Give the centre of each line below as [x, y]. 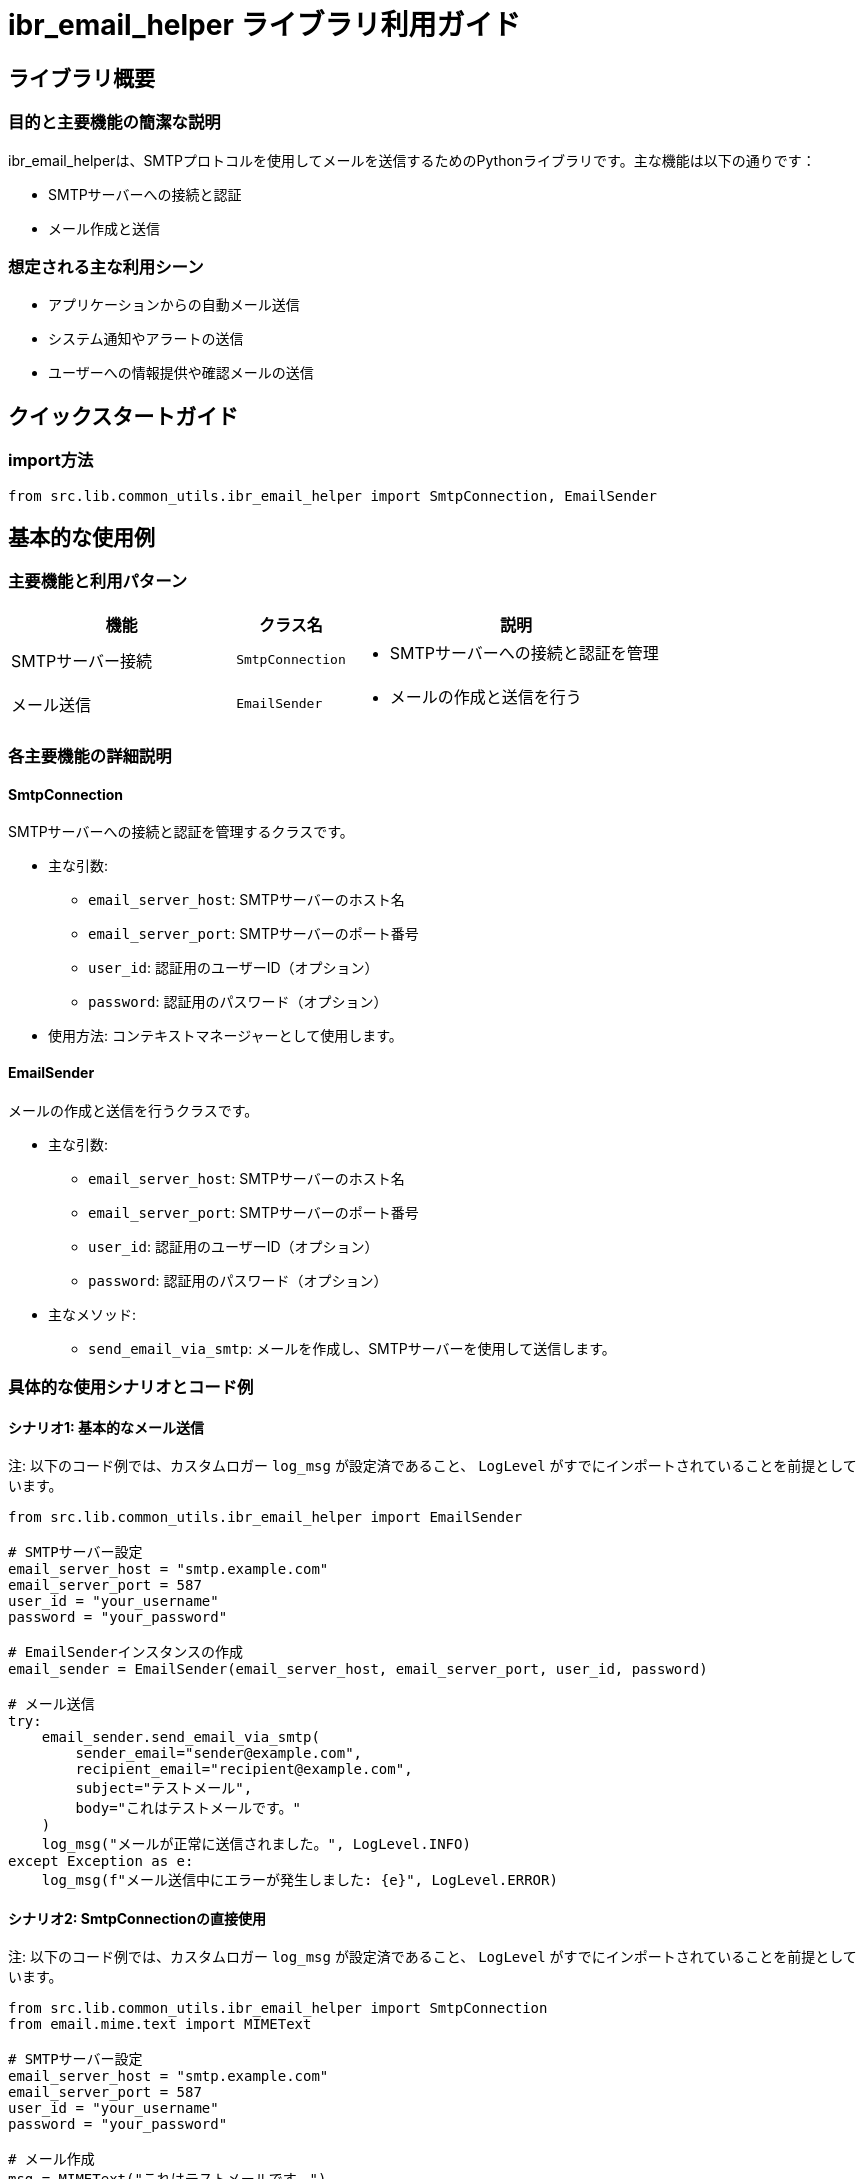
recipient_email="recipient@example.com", [244, 1769]
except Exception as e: [101, 1861]
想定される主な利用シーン [106, 266]
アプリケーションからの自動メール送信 [174, 305]
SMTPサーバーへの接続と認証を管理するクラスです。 [181, 832]
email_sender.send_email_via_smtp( [180, 1737]
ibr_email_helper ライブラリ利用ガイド [264, 25]
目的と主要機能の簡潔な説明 [114, 122]
